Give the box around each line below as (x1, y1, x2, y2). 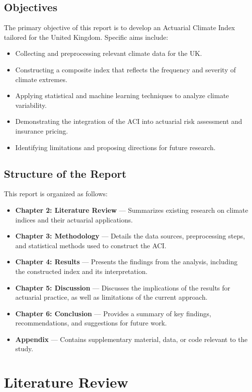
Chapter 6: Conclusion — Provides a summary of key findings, (15, 308, 211, 318)
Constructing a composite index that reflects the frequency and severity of (15, 64, 236, 74)
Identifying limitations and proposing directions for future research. (15, 142, 216, 152)
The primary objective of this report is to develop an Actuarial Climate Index (4, 22, 235, 33)
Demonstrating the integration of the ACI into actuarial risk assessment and (15, 116, 242, 126)
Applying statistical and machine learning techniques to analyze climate (15, 90, 229, 101)
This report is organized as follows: (4, 188, 108, 199)
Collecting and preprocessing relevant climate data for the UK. (15, 48, 202, 58)
